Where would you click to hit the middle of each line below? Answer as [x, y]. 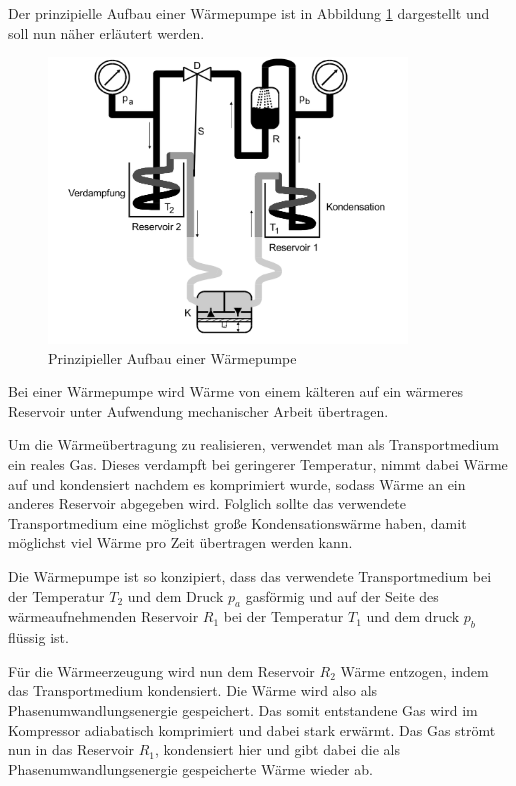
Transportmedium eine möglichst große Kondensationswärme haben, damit [237, 522]
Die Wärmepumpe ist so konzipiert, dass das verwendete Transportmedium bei [250, 575]
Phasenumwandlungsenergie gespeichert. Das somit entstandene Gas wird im [243, 709]
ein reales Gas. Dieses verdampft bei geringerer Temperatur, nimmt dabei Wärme [258, 463]
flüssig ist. [38, 637]
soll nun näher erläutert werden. [106, 32]
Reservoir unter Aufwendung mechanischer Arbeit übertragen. [198, 410]
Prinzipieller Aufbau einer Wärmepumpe [172, 357]
